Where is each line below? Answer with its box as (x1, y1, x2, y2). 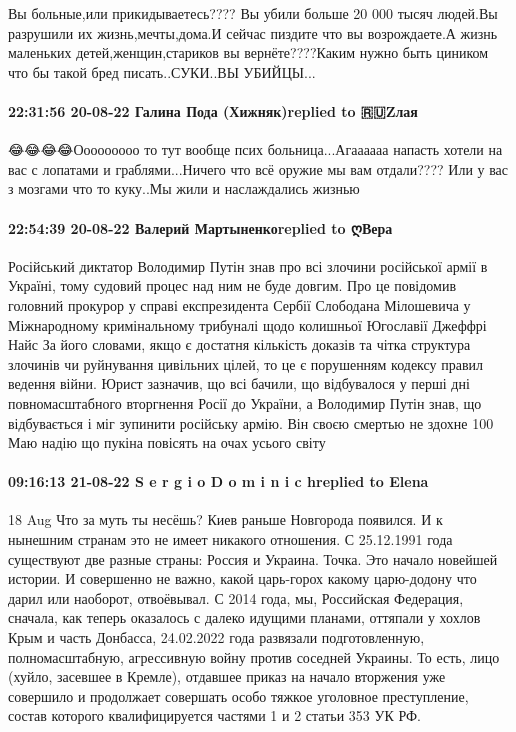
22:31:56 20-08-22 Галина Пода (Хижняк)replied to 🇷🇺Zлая (8, 100, 418, 121)
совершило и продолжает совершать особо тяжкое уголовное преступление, (8, 685, 469, 706)
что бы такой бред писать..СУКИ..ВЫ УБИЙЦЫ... (8, 61, 316, 82)
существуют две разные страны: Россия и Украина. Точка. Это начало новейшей (8, 548, 498, 569)
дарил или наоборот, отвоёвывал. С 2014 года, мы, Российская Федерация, (8, 587, 464, 608)
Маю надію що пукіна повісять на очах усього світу (8, 432, 326, 453)
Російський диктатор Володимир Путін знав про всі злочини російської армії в (8, 255, 488, 276)
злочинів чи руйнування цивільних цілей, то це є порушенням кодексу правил (8, 353, 484, 374)
